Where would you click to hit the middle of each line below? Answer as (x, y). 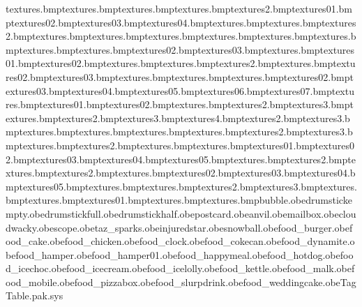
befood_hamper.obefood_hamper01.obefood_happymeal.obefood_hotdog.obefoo (180, 254)
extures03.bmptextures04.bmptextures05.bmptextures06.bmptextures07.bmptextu (180, 90)
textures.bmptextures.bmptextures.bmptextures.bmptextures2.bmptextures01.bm (179, 8)
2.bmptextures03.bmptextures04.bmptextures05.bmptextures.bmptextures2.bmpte (181, 159)
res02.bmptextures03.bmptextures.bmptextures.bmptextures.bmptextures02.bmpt (180, 76)
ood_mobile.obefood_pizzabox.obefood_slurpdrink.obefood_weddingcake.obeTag (181, 282)
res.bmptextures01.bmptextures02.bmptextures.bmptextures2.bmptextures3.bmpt (180, 104)
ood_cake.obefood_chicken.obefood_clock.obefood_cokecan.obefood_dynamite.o (180, 241)
